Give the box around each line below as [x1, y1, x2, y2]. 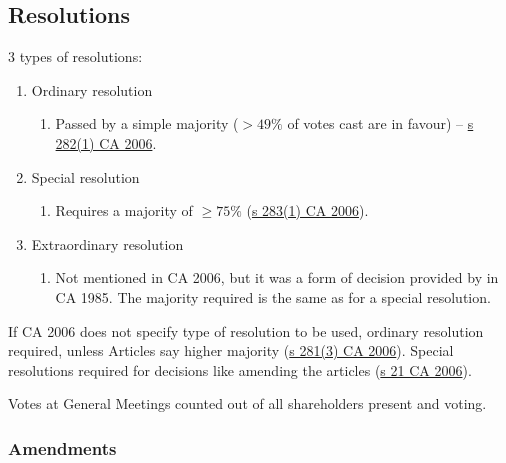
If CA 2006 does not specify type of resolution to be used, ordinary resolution [8, 320, 484, 341]
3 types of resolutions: [8, 46, 143, 67]
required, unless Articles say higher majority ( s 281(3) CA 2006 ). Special [8, 340, 454, 361]
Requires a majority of [55, 200, 193, 221]
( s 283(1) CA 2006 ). [246, 200, 369, 221]
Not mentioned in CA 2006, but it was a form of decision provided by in [55, 267, 499, 288]
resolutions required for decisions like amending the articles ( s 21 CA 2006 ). [8, 359, 472, 380]
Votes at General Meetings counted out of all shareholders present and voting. [8, 393, 487, 414]
